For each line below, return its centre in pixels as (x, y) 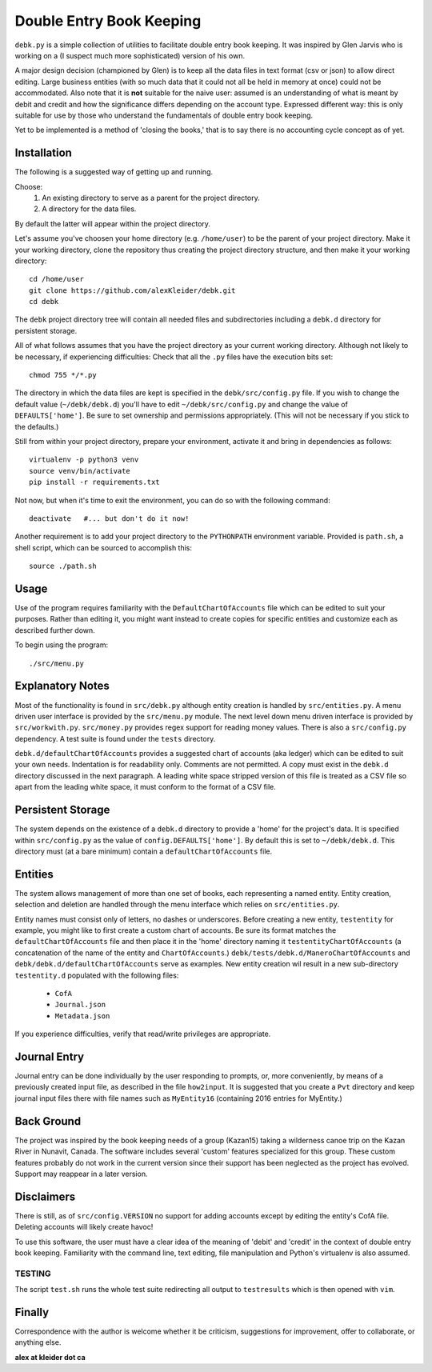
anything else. (38, 1342)
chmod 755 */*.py (63, 375)
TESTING (33, 1274)
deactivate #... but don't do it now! (109, 518)
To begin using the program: (62, 645)
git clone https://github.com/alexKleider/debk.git (132, 290)
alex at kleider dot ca (50, 1357)
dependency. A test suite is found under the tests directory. (115, 738)
